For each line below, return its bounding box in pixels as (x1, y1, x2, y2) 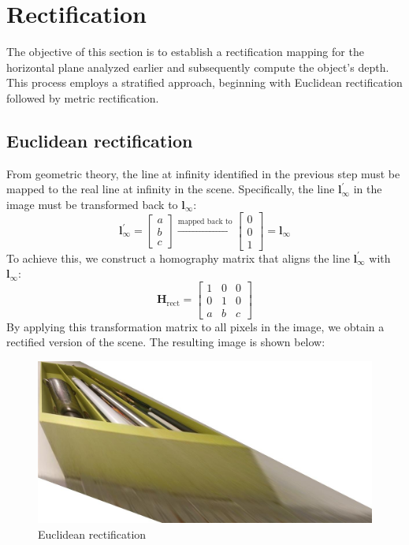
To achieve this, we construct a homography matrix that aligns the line (6, 249, 350, 266)
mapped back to (177, 218, 232, 226)
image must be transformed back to (6, 196, 178, 212)
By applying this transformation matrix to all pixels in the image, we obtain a (6, 318, 385, 334)
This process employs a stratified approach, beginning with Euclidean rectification (6, 74, 403, 91)
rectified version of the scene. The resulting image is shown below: (6, 334, 325, 350)
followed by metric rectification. (6, 89, 159, 106)
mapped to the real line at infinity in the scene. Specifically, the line (6, 181, 335, 197)
